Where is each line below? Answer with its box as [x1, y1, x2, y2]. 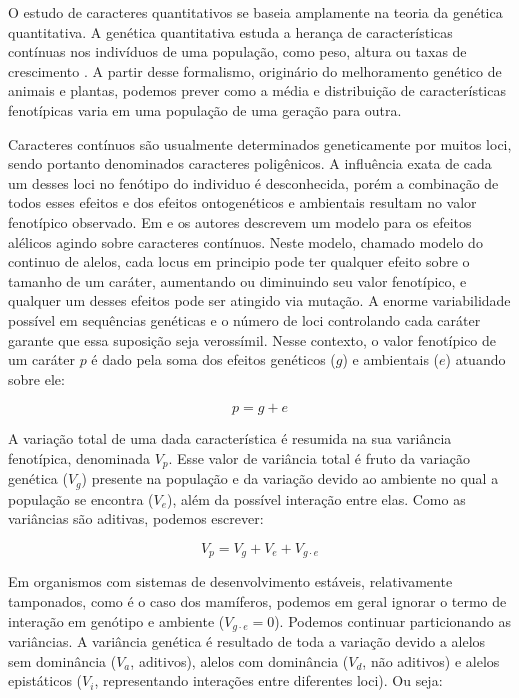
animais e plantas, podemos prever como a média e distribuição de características [8, 80, 506, 101]
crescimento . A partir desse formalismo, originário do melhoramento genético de [8, 60, 502, 81]
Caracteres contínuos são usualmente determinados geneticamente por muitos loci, [8, 133, 512, 154]
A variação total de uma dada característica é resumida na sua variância [8, 428, 452, 449]
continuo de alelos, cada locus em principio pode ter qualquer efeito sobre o [8, 251, 470, 272]
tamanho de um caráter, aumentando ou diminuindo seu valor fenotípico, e [8, 270, 467, 291]
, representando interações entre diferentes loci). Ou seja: [94, 670, 443, 691]
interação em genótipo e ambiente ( [8, 610, 225, 631]
